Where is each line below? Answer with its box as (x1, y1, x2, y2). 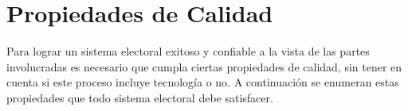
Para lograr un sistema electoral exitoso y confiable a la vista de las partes (6, 43, 370, 59)
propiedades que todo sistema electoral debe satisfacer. (6, 89, 273, 105)
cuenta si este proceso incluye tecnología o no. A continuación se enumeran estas (6, 74, 399, 90)
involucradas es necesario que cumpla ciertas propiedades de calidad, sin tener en (6, 58, 402, 75)
